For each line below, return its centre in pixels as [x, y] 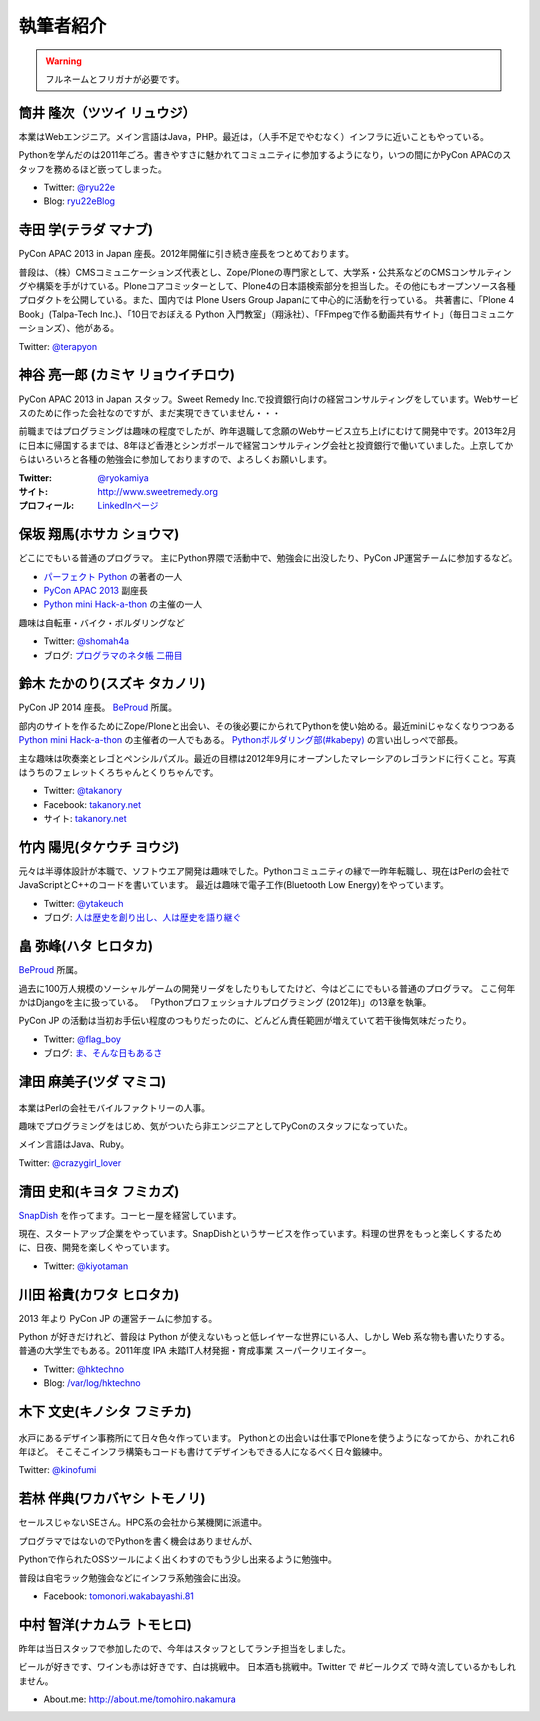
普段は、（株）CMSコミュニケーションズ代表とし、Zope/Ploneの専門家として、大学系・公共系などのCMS [235, 272]
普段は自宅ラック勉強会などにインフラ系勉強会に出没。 [132, 1577]
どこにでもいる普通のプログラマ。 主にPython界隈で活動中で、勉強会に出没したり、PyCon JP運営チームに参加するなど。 [268, 558]
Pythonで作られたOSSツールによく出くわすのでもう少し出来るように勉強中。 [177, 1559]
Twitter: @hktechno [84, 1369]
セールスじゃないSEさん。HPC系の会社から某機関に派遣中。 [142, 1522]
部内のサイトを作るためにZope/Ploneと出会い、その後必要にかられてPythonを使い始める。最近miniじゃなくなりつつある [266, 726]
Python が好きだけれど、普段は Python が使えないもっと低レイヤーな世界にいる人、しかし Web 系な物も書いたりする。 [264, 1337]
